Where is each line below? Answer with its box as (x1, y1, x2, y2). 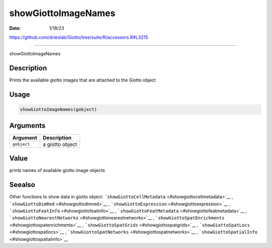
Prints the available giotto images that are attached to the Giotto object (9, 77, 156, 83)
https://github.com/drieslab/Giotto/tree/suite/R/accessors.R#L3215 (9, 34, 149, 40)
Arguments (9, 121, 46, 130)
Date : (9, 25, 21, 31)
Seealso (9, 181, 35, 189)
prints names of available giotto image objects (9, 168, 105, 174)
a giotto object (43, 141, 78, 148)
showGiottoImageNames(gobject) (20, 107, 98, 113)
